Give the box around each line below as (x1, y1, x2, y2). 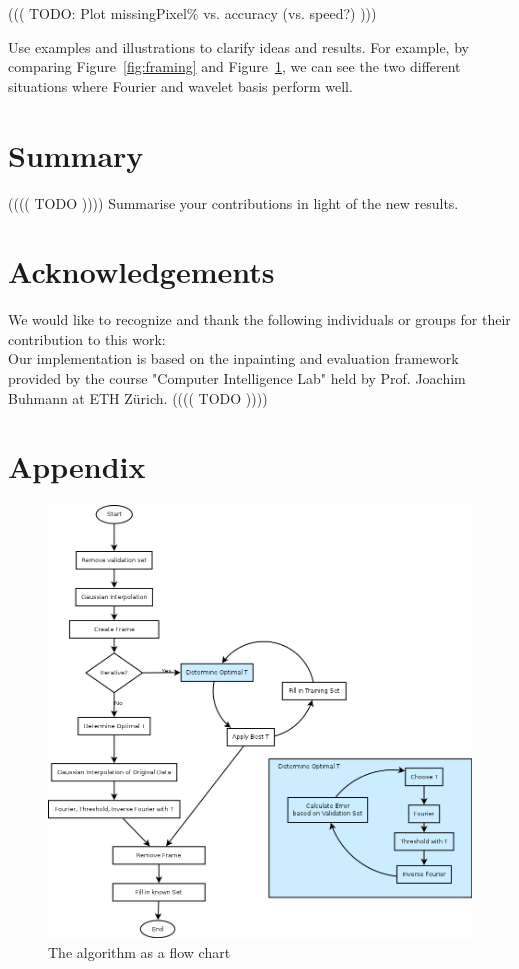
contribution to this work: (8, 328, 166, 349)
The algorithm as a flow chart (48, 941, 231, 962)
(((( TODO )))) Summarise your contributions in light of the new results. (8, 192, 459, 213)
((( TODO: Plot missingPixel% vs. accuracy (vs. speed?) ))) (8, 3, 377, 23)
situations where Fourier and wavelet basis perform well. (8, 75, 353, 96)
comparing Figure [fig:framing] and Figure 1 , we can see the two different (8, 56, 461, 77)
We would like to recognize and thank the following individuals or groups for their (8, 309, 511, 330)
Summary (8, 134, 144, 175)
